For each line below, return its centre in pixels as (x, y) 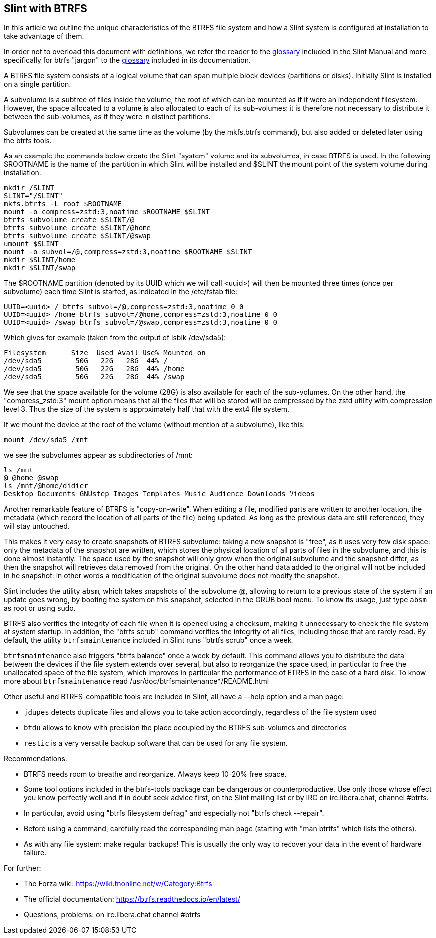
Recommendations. (36, 759)
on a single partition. (38, 84)
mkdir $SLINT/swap (40, 268)
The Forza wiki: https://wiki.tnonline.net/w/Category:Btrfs (118, 884)
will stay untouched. (37, 526)
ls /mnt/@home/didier (46, 486)
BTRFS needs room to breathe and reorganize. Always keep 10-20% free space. (155, 774)
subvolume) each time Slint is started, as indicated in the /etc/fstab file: (121, 292)
